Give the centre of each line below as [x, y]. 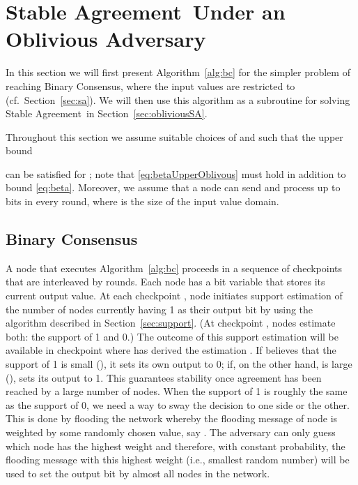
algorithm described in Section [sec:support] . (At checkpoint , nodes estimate [171, 323]
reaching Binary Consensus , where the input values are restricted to [150, 85]
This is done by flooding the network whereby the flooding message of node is [172, 418]
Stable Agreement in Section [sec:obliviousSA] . [107, 113]
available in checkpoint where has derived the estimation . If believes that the [171, 350]
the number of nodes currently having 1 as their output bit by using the [159, 309]
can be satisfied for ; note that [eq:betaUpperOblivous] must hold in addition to [176, 173]
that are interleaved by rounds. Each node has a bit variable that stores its [165, 282]
